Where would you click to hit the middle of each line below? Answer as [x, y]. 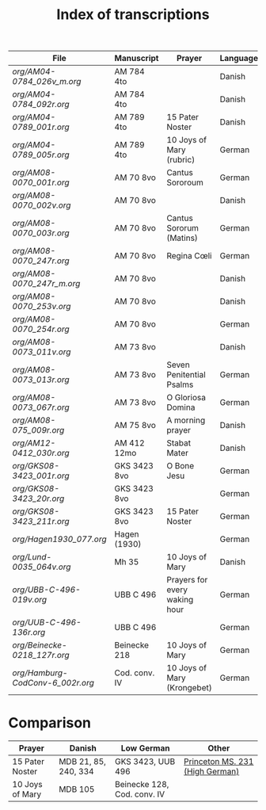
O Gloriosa [186, 398]
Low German [145, 748]
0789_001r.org [41, 127]
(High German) [211, 772]
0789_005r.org [41, 155]
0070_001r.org [41, 182]
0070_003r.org [41, 233]
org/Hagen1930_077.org [59, 539]
